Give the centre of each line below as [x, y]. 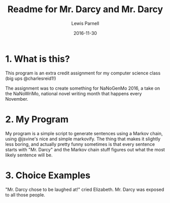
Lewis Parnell [85, 23]
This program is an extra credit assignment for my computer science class [83, 73]
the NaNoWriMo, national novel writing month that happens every [74, 93]
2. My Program [37, 119]
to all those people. [25, 195]
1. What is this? [38, 59]
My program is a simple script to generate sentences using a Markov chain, [84, 133]
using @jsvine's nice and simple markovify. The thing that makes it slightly [83, 139]
